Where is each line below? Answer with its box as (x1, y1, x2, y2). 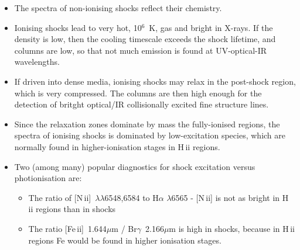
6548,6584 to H (104, 191, 159, 203)
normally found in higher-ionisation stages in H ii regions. (14, 140, 220, 152)
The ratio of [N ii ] (28, 191, 91, 203)
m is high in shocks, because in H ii (169, 222, 295, 234)
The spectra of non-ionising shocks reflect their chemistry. (14, 2, 222, 13)
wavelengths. (14, 55, 60, 68)
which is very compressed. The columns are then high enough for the (14, 86, 262, 99)
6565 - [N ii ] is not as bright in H (171, 191, 289, 203)
